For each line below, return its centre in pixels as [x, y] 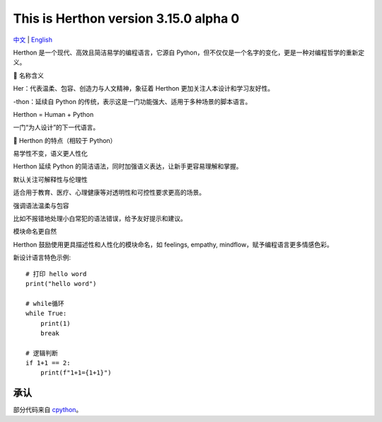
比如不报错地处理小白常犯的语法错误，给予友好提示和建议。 [100, 219]
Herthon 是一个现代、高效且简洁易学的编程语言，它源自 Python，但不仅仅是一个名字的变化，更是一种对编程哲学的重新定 [189, 52]
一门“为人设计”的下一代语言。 [56, 127]
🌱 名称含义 [29, 75]
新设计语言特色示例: [42, 258]
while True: [46, 314]
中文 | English [33, 40]
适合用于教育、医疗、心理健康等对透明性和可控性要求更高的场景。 [109, 193]
